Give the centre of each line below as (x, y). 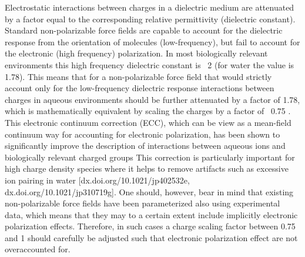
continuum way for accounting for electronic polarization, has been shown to (143, 134)
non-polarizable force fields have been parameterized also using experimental (143, 203)
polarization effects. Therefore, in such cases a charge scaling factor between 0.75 (150, 226)
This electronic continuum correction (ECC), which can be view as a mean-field (148, 122)
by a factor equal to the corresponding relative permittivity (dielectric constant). (150, 19)
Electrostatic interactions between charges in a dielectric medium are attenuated (150, 7)
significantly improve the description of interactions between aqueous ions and (145, 146)
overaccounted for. (38, 249)
